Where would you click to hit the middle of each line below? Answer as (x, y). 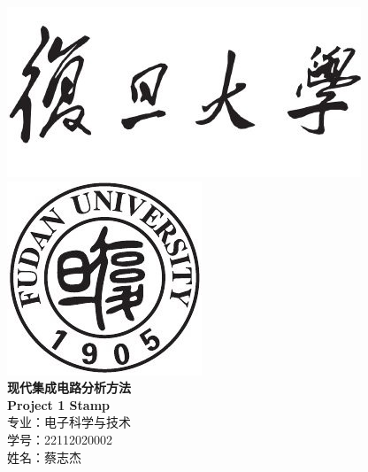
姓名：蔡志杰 (44, 457)
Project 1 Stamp (59, 404)
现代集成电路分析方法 (69, 387)
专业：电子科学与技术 (69, 422)
